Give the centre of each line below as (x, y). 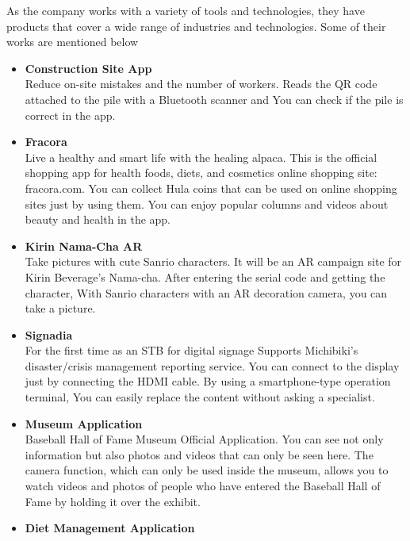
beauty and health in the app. (98, 219)
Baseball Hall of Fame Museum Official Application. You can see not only (204, 439)
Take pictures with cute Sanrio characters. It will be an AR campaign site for (213, 261)
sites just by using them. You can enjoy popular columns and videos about (207, 203)
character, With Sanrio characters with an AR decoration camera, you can (206, 292)
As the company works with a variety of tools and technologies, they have (186, 10)
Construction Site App (88, 68)
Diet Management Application (110, 528)
